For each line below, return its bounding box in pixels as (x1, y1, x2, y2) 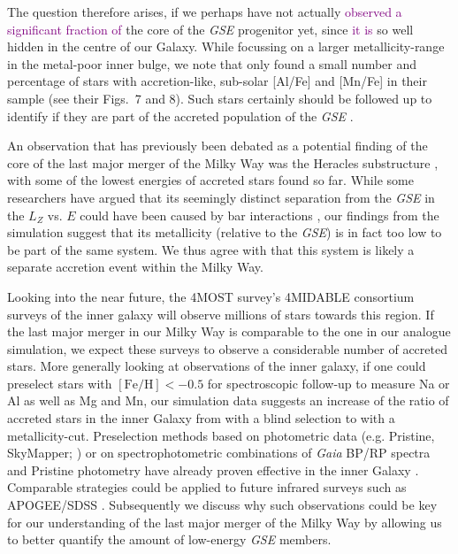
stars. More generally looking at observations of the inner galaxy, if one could (7, 357, 426, 375)
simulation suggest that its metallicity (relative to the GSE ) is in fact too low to (7, 223, 442, 242)
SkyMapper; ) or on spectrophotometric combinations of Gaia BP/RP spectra (7, 443, 431, 462)
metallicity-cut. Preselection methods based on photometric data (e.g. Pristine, (7, 426, 435, 444)
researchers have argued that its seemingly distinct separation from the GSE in (7, 188, 435, 206)
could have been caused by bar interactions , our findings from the (80, 205, 439, 224)
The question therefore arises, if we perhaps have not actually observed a (7, 3, 402, 20)
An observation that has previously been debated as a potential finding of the (7, 136, 428, 155)
